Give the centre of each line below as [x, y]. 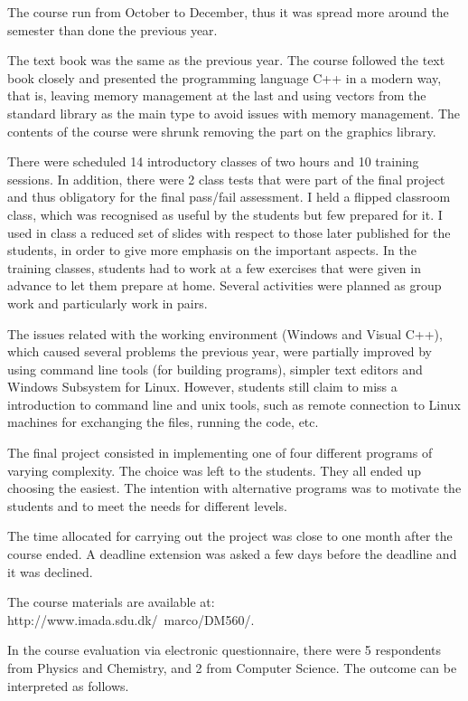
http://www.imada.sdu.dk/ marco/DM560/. [131, 619]
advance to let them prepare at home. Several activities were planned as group [225, 285]
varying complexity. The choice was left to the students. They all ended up [214, 470]
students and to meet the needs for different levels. [147, 505]
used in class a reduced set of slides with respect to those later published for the [229, 232]
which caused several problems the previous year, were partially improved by [220, 351]
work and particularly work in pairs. [108, 303]
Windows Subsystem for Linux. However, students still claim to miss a [202, 387]
